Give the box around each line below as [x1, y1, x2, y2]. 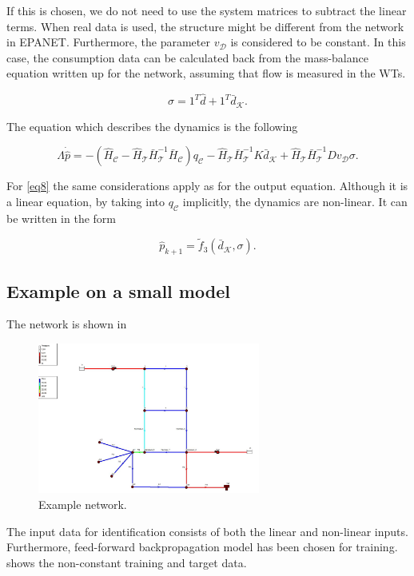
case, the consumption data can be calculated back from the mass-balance [6, 49, 368, 66]
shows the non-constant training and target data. [6, 554, 247, 570]
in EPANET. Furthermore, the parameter [6, 34, 210, 50]
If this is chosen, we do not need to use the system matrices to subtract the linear [6, 2, 407, 18]
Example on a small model [6, 278, 230, 303]
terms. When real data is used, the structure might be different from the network [6, 18, 404, 34]
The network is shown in [6, 316, 127, 332]
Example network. [38, 495, 127, 512]
